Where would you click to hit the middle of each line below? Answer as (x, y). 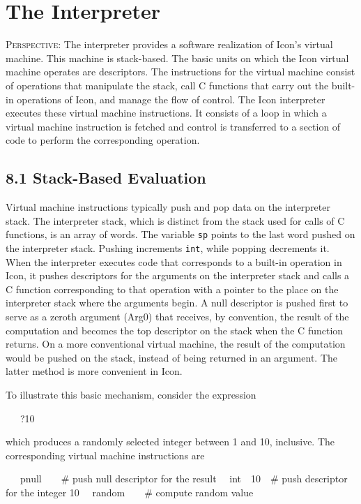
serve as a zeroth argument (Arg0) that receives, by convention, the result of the (177, 316)
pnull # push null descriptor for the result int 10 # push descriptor (184, 479)
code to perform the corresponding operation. (103, 140)
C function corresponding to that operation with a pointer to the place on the (172, 289)
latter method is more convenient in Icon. (94, 371)
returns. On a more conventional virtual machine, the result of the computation (176, 344)
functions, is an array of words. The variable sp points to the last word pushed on (180, 234)
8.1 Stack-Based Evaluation (106, 178)
